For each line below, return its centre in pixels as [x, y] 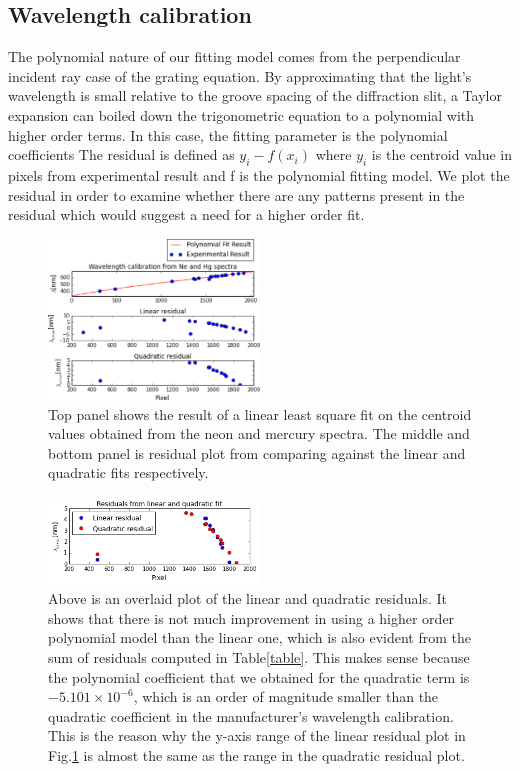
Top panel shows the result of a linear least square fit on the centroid [260, 413]
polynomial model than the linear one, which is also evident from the [259, 637]
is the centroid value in [441, 154]
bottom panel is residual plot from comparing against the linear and [257, 452]
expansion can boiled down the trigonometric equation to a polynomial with [241, 114]
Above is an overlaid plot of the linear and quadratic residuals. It [248, 598]
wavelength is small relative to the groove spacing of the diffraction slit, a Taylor [255, 95]
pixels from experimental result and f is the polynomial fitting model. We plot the [259, 174]
